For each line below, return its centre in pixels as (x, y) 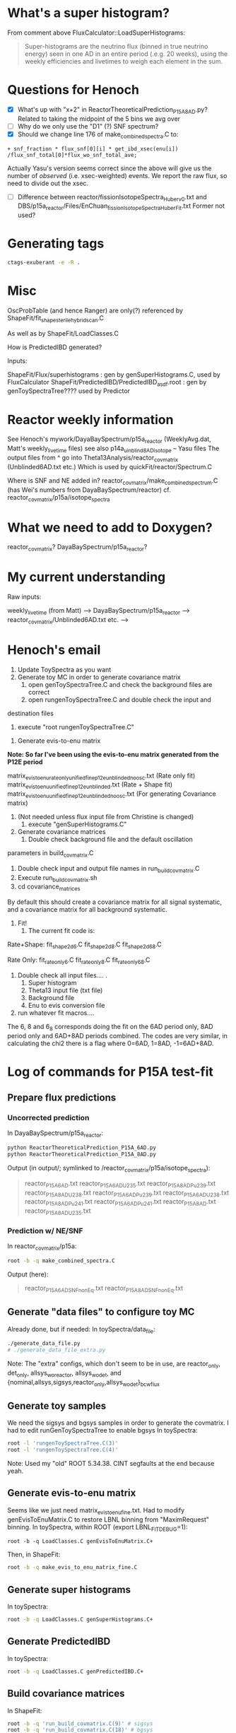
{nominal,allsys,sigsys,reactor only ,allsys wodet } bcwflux (84, 1383)
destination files (31, 713)
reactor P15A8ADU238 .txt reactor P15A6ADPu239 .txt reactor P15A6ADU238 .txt (127, 1193)
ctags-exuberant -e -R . (44, 263)
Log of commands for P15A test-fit (111, 1071)
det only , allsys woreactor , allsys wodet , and (64, 1374)
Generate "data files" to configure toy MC (101, 1312)
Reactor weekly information (90, 419)
